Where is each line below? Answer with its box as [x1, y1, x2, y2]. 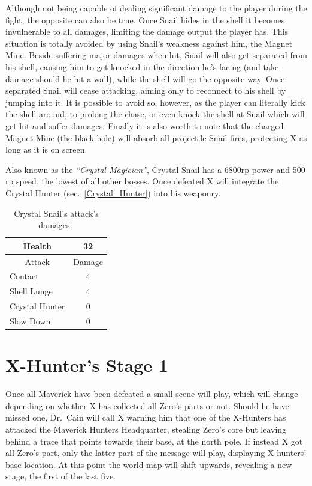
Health [23, 239, 52, 252]
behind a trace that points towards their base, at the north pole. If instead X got [5, 434, 303, 447]
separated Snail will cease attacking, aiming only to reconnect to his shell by [5, 84, 286, 97]
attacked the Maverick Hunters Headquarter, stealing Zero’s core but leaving [5, 422, 287, 435]
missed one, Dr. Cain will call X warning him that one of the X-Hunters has [5, 411, 286, 424]
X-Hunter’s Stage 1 [5, 353, 168, 377]
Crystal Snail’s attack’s [14, 207, 99, 219]
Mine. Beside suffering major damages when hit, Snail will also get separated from [5, 49, 307, 61]
